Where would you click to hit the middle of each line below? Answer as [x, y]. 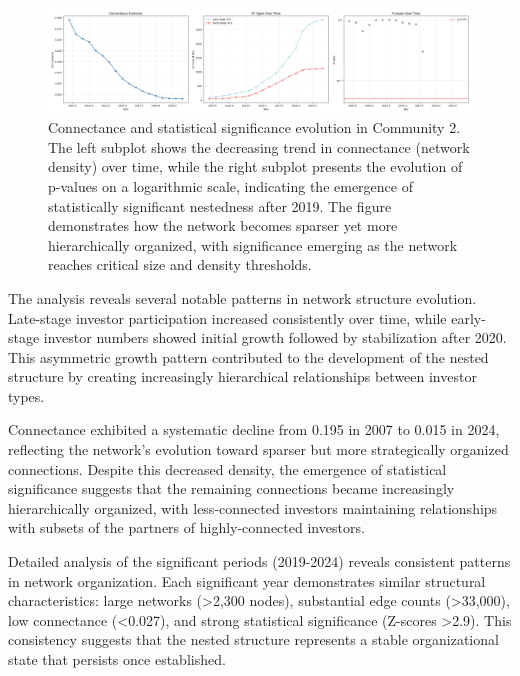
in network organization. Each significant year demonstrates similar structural [247, 580]
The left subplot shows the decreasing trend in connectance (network [259, 146]
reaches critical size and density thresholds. [180, 264]
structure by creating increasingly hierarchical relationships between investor [242, 376]
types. [26, 395]
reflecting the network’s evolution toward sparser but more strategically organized [258, 449]
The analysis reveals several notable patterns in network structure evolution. [242, 297]
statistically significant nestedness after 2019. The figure [220, 205]
